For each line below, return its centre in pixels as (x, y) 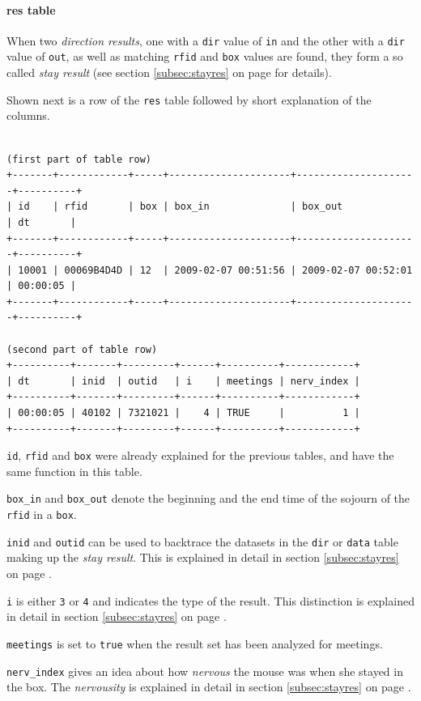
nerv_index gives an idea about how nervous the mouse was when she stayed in (205, 671)
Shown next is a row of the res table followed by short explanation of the (189, 99)
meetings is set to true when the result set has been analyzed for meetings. (195, 643)
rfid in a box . (42, 514)
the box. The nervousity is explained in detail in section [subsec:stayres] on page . (209, 687)
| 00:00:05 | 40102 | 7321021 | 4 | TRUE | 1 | (183, 413)
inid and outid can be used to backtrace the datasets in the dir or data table (202, 541)
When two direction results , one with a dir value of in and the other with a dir (206, 40)
